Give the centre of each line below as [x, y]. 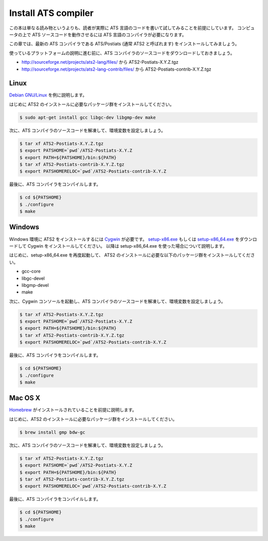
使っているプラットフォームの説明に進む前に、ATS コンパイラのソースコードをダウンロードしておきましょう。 [122, 53]
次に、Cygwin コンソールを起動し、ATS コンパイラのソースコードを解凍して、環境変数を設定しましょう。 [117, 301]
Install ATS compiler [51, 13]
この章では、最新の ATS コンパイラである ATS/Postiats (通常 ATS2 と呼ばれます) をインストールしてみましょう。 [124, 44]
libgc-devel [33, 278]
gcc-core [31, 271]
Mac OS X [25, 398]
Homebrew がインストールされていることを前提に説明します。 [73, 410]
